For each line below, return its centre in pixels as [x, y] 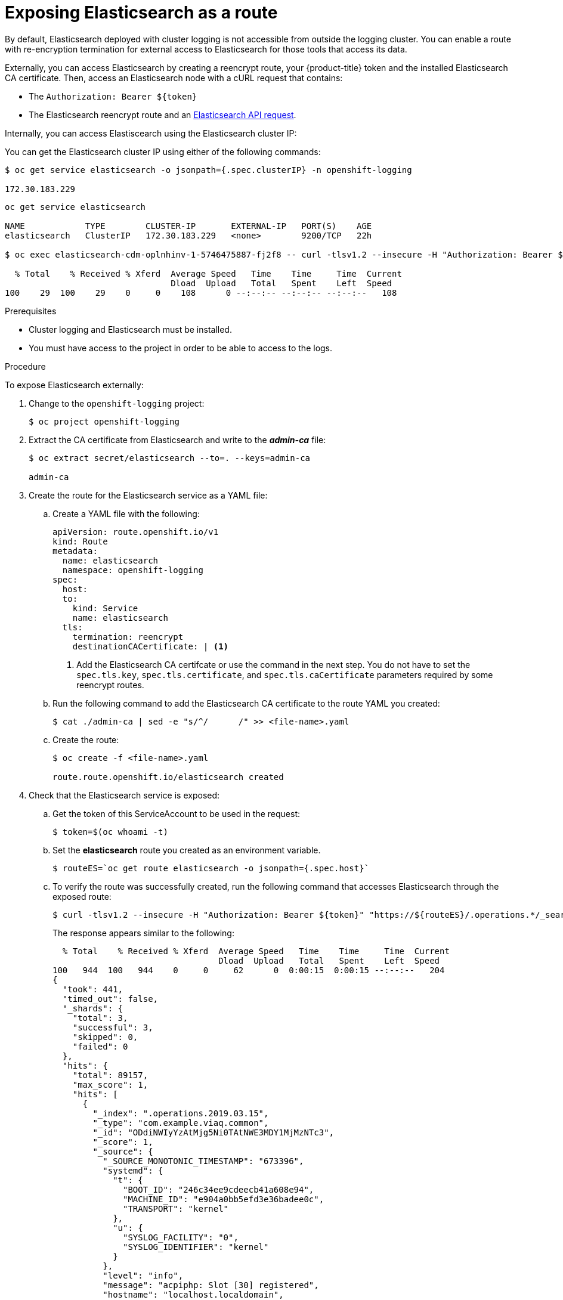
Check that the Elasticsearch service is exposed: [124, 795]
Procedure [25, 366]
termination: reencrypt [128, 637]
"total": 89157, [110, 1075]
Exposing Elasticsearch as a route [141, 13]
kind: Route [80, 541]
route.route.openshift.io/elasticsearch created [168, 777]
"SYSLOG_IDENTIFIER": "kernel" [196, 1247]
